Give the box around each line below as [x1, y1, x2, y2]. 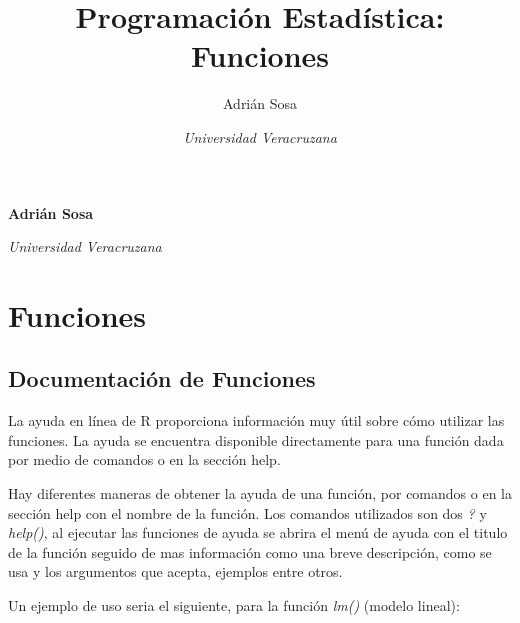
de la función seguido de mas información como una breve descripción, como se [8, 541, 492, 562]
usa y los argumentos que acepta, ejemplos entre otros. [8, 561, 343, 582]
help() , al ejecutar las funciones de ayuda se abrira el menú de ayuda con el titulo [8, 522, 508, 543]
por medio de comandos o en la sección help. [8, 449, 281, 470]
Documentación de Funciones [8, 363, 316, 394]
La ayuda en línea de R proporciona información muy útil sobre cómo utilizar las [8, 410, 505, 431]
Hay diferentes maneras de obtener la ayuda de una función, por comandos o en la [8, 483, 512, 504]
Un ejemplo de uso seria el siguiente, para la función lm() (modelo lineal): [8, 595, 460, 616]
